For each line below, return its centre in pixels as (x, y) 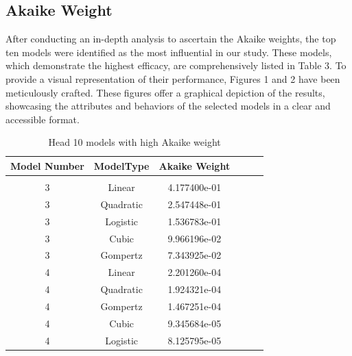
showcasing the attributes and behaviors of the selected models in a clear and (168, 106)
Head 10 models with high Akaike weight (134, 142)
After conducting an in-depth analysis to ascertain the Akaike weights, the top (171, 39)
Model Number (47, 165)
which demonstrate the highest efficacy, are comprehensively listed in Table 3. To (176, 65)
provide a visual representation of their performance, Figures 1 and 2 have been (173, 78)
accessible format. (43, 119)
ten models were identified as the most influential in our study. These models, (169, 52)
